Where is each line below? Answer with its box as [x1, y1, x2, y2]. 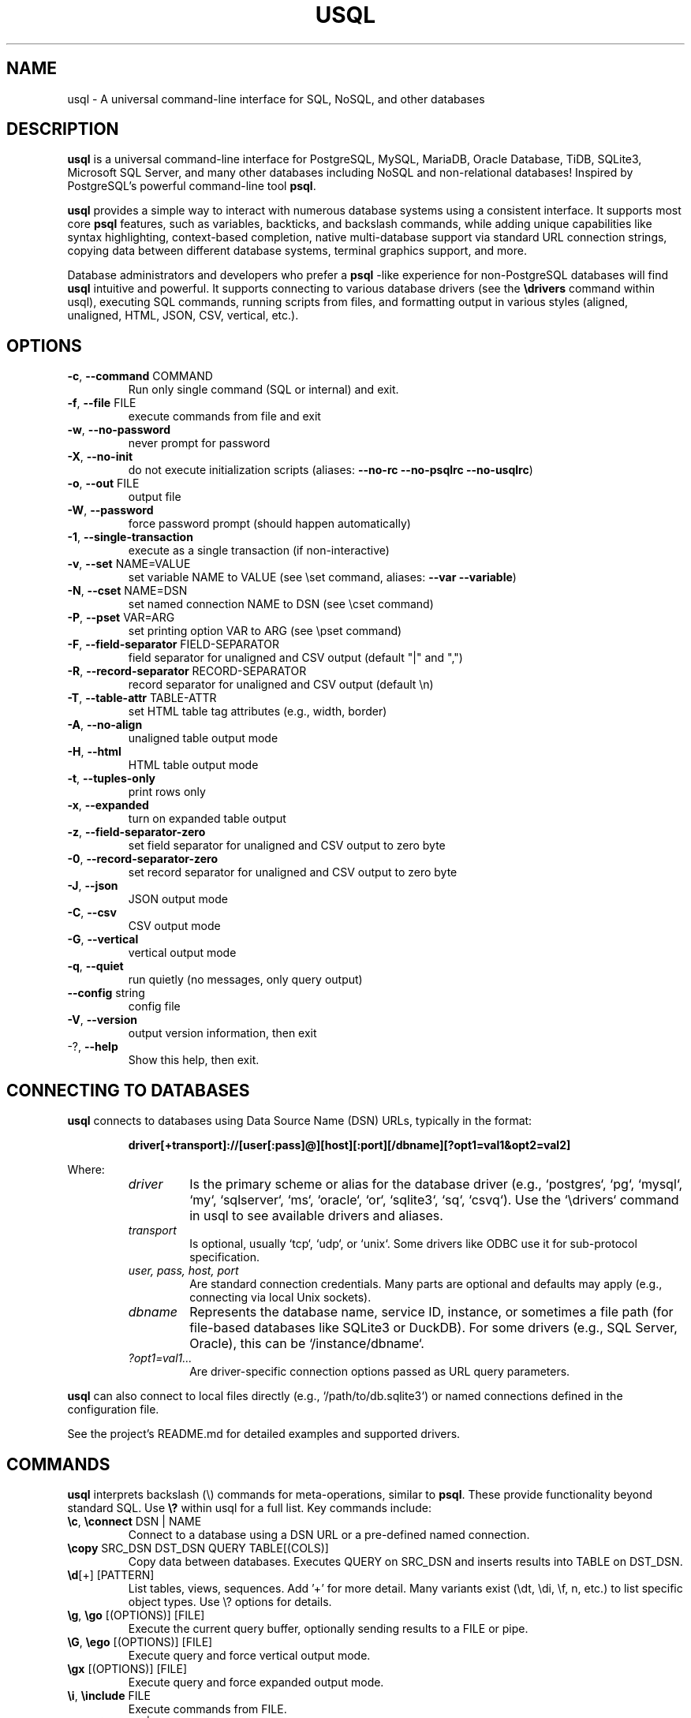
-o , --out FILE [67, 476, 140, 491]
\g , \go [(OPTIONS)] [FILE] [67, 1608, 205, 1622]
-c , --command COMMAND [67, 369, 213, 383]
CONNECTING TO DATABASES [6, 1080, 250, 1100]
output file [128, 490, 181, 504]
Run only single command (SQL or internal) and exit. [128, 383, 399, 397]
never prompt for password [128, 436, 271, 450]
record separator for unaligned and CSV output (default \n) [128, 678, 434, 692]
